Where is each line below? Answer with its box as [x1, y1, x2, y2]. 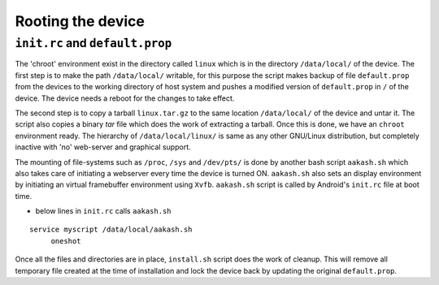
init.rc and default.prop [15, 36, 172, 50]
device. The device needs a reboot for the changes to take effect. [15, 93, 235, 103]
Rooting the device [15, 12, 146, 30]
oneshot [50, 236, 81, 245]
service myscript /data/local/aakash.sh [29, 225, 193, 235]
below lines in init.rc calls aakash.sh [35, 206, 172, 216]
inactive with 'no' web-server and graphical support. [15, 142, 191, 152]
